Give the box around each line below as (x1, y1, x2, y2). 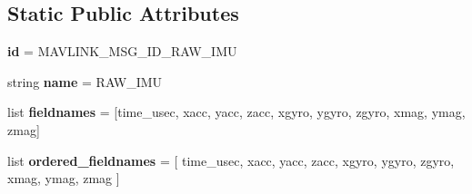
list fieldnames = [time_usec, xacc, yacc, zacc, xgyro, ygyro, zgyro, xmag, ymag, (7, 102, 466, 121)
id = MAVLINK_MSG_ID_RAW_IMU (7, 42, 237, 61)
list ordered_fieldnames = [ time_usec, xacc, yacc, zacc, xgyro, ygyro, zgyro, (7, 150, 455, 170)
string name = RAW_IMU (7, 72, 163, 91)
